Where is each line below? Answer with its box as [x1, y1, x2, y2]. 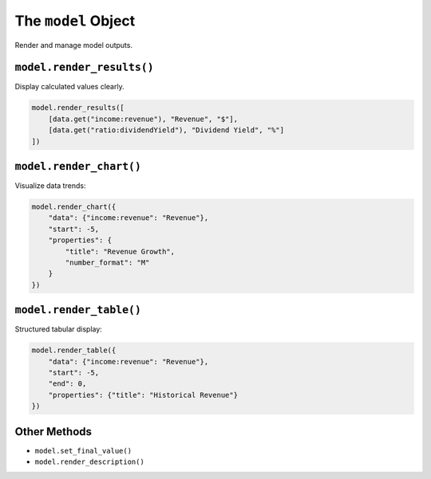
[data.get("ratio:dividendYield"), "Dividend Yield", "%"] [48, 126, 285, 135]
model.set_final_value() [34, 446, 132, 455]
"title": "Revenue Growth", [65, 247, 176, 256]
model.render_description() [34, 457, 145, 466]
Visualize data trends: [14, 181, 86, 190]
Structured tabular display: [14, 324, 103, 334]
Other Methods [14, 425, 92, 438]
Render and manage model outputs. [14, 40, 133, 49]
